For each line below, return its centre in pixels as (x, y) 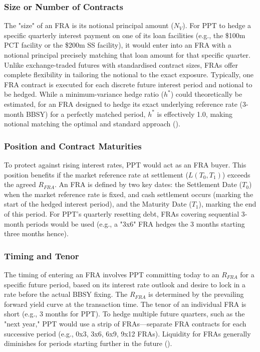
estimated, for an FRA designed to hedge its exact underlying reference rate (121, 104)
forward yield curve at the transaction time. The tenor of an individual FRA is (125, 304)
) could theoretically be (206, 94)
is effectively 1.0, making (195, 114)
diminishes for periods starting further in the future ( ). (88, 343)
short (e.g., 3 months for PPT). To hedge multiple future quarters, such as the (124, 314)
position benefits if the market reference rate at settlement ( (96, 174)
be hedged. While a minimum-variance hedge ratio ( (84, 94)
